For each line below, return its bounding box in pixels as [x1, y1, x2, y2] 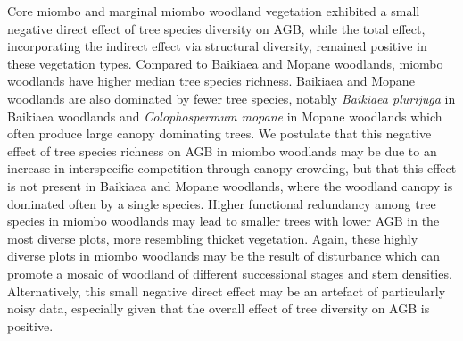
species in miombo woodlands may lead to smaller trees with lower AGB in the [7, 212, 440, 230]
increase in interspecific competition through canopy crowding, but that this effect [7, 159, 457, 178]
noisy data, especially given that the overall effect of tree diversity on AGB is [7, 299, 430, 318]
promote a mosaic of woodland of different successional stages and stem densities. [7, 263, 452, 282]
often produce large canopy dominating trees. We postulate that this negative [7, 124, 432, 143]
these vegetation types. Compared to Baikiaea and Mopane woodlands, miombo [7, 54, 443, 72]
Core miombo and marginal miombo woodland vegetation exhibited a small [7, 2, 420, 20]
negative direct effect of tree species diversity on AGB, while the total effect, [7, 19, 426, 37]
